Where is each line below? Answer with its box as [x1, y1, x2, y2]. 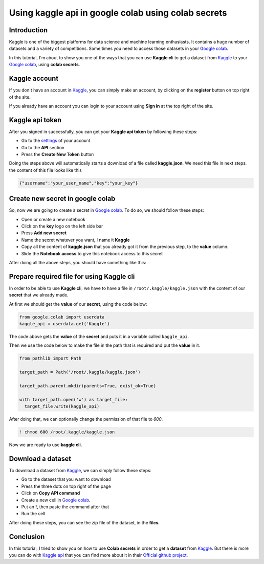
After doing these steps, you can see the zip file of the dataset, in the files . [9, 519, 160, 525]
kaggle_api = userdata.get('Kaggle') [19, 321, 110, 327]
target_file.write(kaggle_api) [24, 404, 100, 409]
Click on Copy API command [21, 490, 80, 496]
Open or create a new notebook [21, 216, 86, 222]
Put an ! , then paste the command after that [21, 504, 110, 510]
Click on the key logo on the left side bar [21, 223, 103, 229]
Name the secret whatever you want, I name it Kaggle [21, 237, 130, 243]
